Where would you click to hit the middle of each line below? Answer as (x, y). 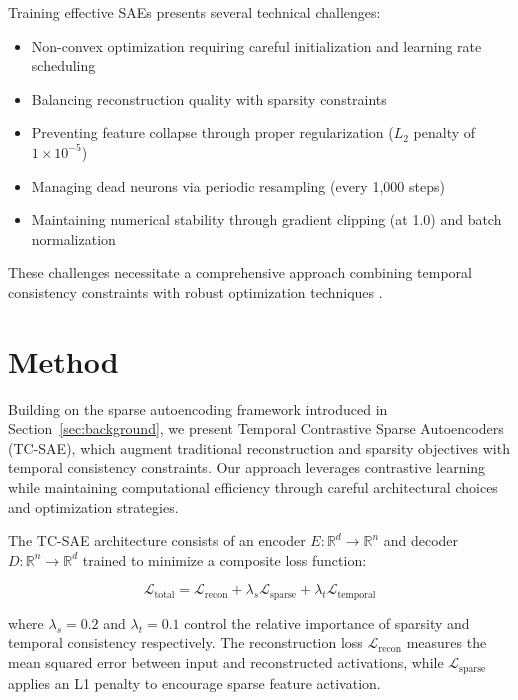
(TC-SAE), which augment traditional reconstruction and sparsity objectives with (259, 447)
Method (63, 360)
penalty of (444, 132)
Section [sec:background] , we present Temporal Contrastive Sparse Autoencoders (256, 428)
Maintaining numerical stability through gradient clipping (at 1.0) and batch (266, 219)
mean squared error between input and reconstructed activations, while (226, 662)
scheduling (63, 65)
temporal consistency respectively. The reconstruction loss (185, 642)
